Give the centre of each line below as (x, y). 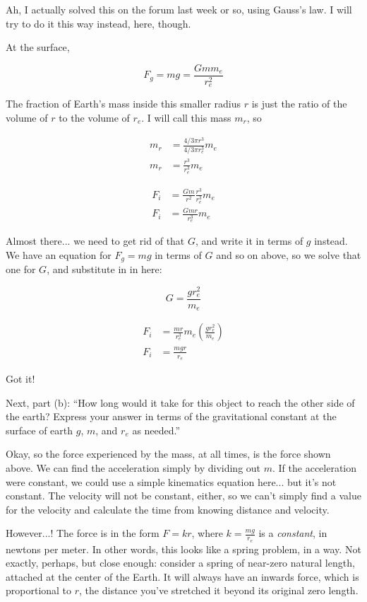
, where (207, 533)
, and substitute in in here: (104, 269)
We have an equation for (59, 254)
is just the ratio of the (299, 104)
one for (21, 269)
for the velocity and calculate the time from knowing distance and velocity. (168, 509)
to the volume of (94, 117)
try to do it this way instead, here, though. (98, 23)
